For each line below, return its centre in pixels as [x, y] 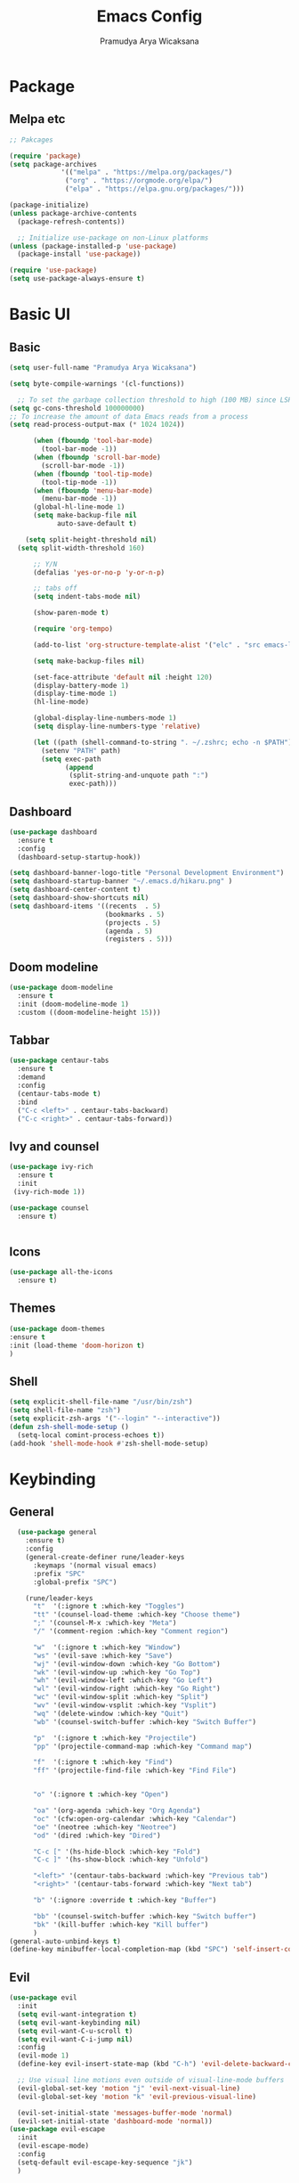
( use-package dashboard [53, 832]
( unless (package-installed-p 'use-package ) [93, 246]
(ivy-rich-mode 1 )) [49, 1191]
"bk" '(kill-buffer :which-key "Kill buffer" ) [121, 1925]
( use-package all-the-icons [61, 1272]
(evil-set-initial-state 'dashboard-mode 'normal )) [115, 2121]
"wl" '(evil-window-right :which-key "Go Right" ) [126, 1689]
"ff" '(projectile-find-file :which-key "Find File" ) [135, 1770]
